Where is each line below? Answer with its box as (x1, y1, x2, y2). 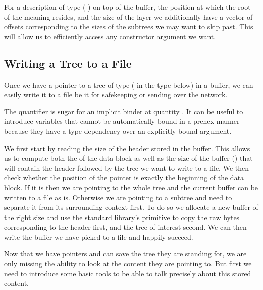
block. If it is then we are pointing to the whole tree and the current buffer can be (4, 182, 258, 192)
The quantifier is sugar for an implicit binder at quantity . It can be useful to (4, 106, 243, 116)
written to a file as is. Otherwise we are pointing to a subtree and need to (4, 192, 232, 202)
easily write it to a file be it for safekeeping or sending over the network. (4, 89, 228, 100)
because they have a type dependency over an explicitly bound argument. (4, 125, 232, 136)
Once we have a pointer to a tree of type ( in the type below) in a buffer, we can (4, 79, 253, 90)
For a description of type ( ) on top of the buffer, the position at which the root (4, 2, 251, 12)
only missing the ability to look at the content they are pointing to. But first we (4, 258, 252, 269)
